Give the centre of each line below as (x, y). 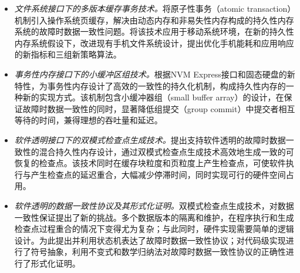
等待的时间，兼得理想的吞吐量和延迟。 (88, 120)
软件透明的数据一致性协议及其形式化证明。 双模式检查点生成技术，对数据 (154, 205)
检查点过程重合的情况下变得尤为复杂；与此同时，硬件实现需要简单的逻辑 (154, 229)
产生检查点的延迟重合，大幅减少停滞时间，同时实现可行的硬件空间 (158, 174)
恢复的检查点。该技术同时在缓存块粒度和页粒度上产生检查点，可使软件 (150, 163)
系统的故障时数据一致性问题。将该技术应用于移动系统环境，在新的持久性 (154, 31)
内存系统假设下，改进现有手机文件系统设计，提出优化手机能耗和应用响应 (154, 43)
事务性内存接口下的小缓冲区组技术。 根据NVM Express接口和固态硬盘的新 (155, 74)
